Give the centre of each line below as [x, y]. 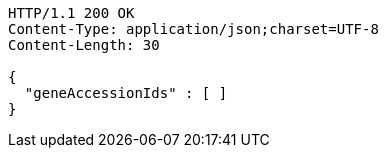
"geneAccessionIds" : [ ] [126, 93]
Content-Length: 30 [84, 45]
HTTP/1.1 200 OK [71, 13]
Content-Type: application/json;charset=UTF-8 [193, 29]
